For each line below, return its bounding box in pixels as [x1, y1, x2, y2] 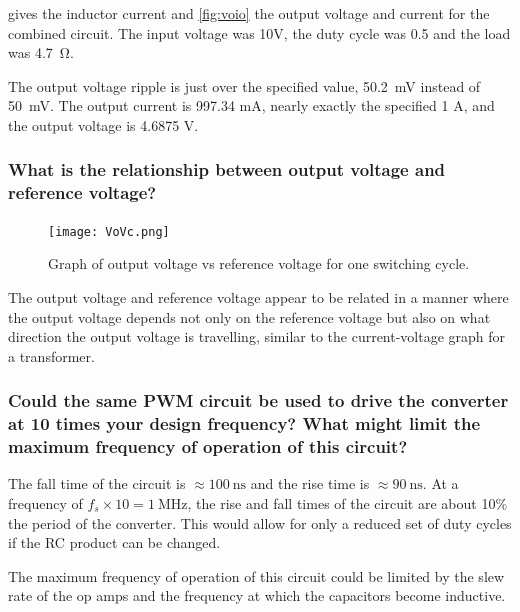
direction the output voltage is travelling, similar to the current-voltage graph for [8, 326, 506, 347]
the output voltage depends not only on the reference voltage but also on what [8, 306, 491, 327]
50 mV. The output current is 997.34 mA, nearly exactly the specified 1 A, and [8, 95, 495, 116]
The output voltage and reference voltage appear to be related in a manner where [8, 286, 509, 307]
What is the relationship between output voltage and [8, 157, 446, 182]
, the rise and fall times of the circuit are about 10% [187, 492, 508, 513]
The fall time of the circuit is [8, 473, 186, 494]
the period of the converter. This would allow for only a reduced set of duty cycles [8, 512, 512, 533]
